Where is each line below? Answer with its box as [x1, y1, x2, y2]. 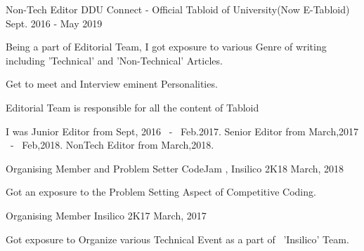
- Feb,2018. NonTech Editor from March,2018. [10, 137, 214, 152]
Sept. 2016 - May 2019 [6, 15, 103, 30]
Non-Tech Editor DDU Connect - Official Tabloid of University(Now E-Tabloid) [6, 2, 350, 16]
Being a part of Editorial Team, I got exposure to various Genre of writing [6, 39, 327, 54]
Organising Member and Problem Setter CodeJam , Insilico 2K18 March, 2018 [6, 161, 344, 175]
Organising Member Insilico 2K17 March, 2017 [6, 208, 207, 222]
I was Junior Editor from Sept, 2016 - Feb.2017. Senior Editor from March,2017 [6, 123, 359, 138]
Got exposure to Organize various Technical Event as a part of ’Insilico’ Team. [6, 231, 349, 246]
